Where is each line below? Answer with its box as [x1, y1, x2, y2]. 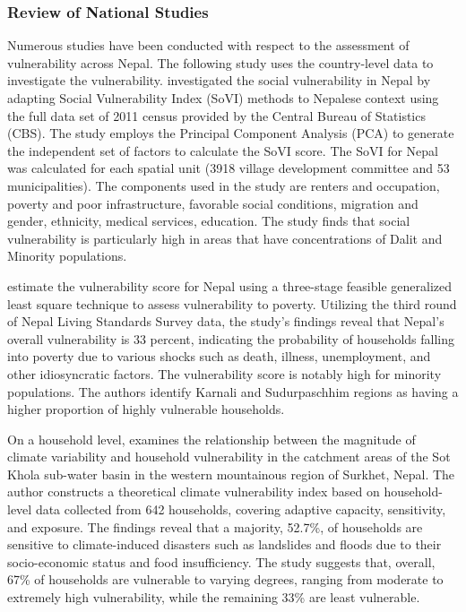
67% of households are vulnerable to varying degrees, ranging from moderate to [7, 570, 444, 589]
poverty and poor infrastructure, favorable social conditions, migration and [7, 194, 419, 212]
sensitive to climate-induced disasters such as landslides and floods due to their [7, 535, 442, 554]
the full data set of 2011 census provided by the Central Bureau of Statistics [7, 106, 426, 125]
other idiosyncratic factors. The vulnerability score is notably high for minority [7, 364, 442, 383]
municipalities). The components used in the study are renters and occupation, [7, 176, 440, 194]
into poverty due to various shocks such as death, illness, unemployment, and [7, 347, 431, 366]
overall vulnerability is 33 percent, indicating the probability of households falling [7, 329, 455, 348]
